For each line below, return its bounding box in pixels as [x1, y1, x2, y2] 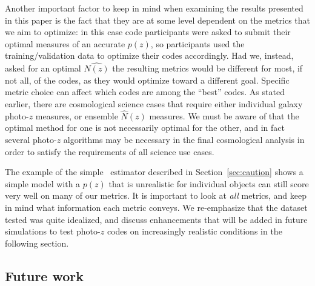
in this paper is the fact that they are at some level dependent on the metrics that [5, 13, 310, 26]
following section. [5, 236, 69, 249]
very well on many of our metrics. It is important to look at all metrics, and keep [5, 189, 307, 202]
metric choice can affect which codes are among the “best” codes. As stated [5, 85, 285, 98]
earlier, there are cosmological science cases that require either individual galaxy [5, 97, 303, 110]
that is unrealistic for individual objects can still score [108, 177, 309, 190]
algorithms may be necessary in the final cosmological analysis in [63, 133, 305, 145]
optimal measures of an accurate [5, 37, 125, 50]
